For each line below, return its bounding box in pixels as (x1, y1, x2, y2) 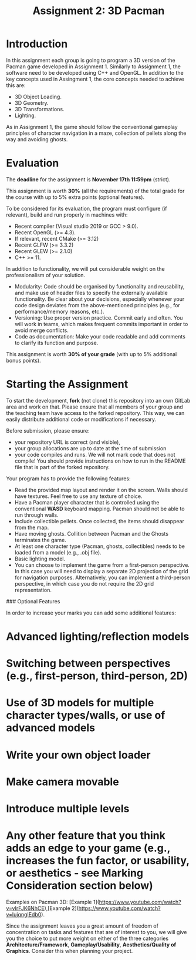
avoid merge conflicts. (14, 327, 69, 334)
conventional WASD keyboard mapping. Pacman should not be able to (14, 505, 185, 512)
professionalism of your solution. (6, 271, 86, 278)
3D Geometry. (14, 99, 49, 107)
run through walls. (14, 511, 59, 519)
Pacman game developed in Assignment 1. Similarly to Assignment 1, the (6, 63, 181, 70)
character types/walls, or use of (6, 709, 165, 722)
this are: (6, 81, 26, 89)
